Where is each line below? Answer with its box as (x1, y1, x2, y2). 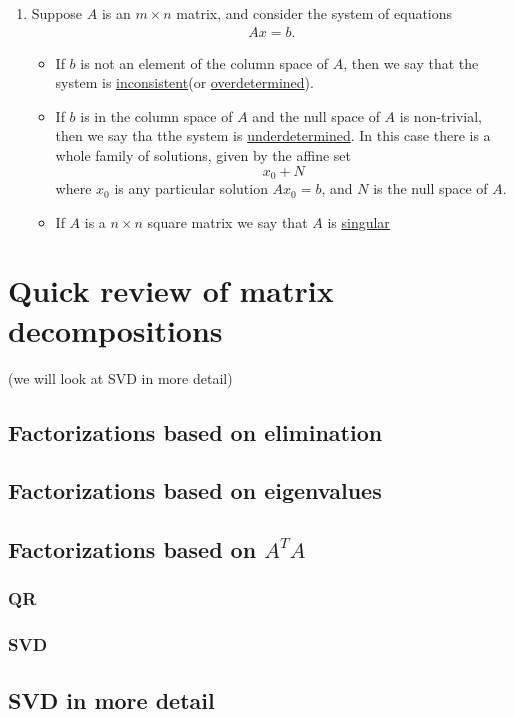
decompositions (8, 309, 223, 350)
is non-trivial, (399, 105, 482, 126)
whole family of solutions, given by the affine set (55, 145, 351, 165)
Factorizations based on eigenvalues (8, 475, 382, 506)
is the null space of (373, 178, 488, 199)
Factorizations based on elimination (8, 416, 383, 447)
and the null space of (252, 105, 380, 126)
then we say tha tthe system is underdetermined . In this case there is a (55, 125, 491, 146)
